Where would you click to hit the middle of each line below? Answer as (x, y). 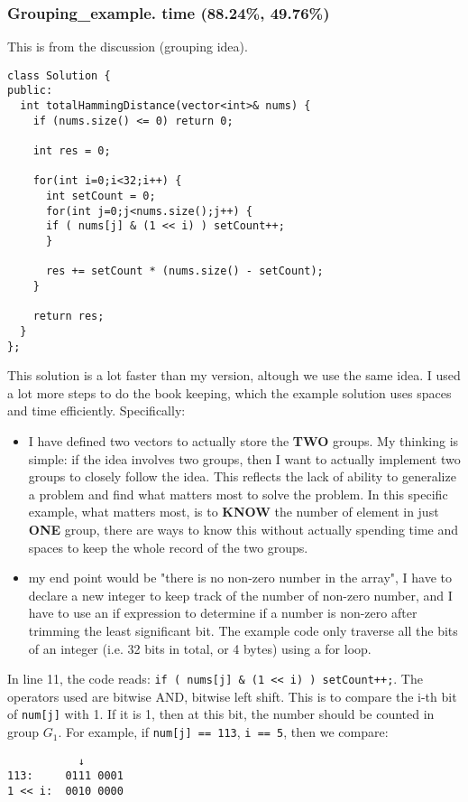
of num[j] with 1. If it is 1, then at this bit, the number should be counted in (221, 714)
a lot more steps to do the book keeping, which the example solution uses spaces (229, 392)
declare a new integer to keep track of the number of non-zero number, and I (240, 595)
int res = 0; (72, 151)
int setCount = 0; (101, 196)
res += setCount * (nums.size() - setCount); (184, 271)
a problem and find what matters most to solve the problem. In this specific (238, 494)
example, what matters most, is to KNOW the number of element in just (234, 512)
